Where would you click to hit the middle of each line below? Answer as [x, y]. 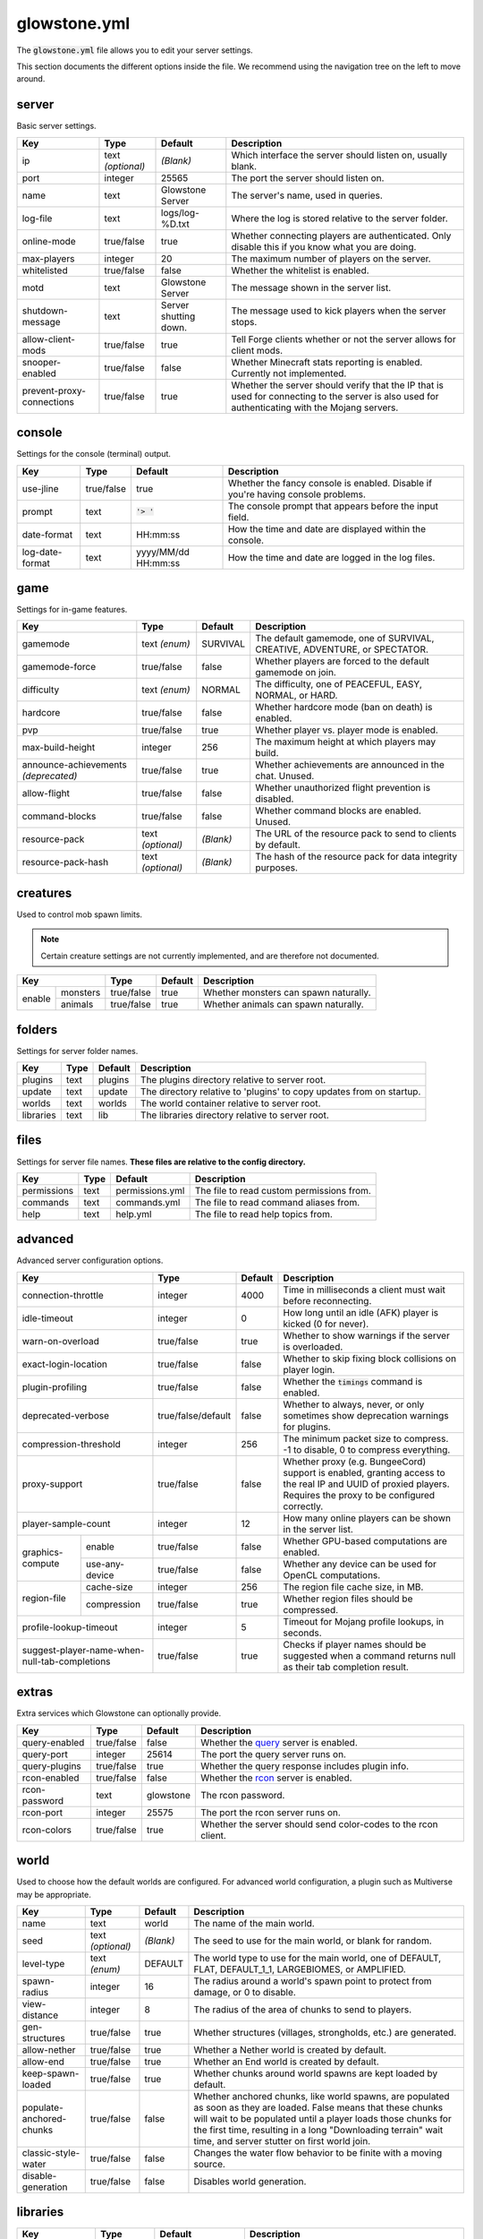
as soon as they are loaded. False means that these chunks [318, 2107]
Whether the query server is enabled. [279, 1742]
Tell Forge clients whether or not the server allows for [343, 339]
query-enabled [53, 1742]
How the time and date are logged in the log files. [331, 557]
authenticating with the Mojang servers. [315, 407]
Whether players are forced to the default [342, 661]
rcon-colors [47, 1830]
